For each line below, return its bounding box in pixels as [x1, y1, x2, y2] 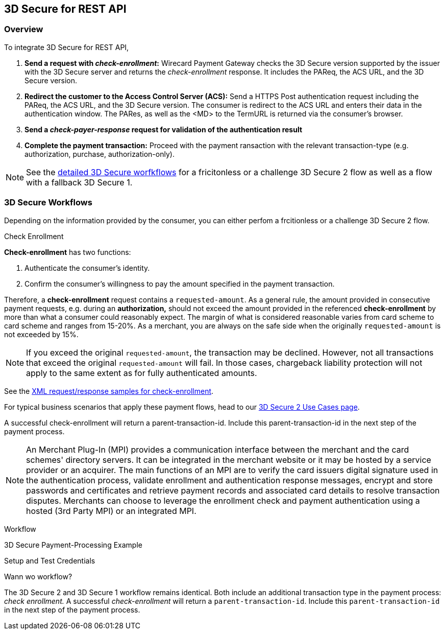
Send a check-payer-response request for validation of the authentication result [24, 125, 303, 134]
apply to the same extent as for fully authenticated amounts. [26, 367, 257, 378]
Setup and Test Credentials [4, 556, 95, 565]
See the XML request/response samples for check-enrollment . [4, 386, 214, 395]
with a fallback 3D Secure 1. [26, 177, 133, 187]
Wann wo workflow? [4, 572, 72, 581]
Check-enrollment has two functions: [4, 247, 131, 256]
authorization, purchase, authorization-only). [24, 149, 175, 158]
